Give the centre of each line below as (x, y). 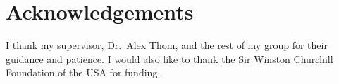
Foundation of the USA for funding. (83, 72)
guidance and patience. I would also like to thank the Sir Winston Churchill (169, 58)
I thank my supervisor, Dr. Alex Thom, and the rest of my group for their (167, 45)
